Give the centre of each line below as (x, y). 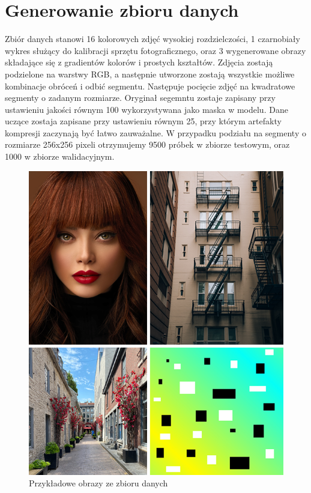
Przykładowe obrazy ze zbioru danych (98, 483)
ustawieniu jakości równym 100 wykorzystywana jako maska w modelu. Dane (146, 109)
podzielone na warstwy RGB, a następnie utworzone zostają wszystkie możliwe (150, 74)
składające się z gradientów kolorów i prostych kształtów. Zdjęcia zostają (139, 62)
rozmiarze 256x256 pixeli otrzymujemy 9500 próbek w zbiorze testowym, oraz (147, 144)
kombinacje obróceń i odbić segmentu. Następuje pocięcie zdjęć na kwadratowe (150, 86)
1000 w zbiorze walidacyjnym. (60, 156)
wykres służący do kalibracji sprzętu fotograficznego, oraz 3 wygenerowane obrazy (155, 50)
